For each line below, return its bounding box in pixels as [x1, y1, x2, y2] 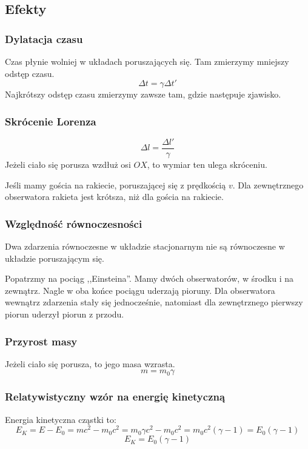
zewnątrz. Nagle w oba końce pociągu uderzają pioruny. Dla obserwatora [5, 284, 275, 296]
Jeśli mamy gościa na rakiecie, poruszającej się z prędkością [5, 178, 226, 191]
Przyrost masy [5, 333, 78, 348]
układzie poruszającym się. [5, 251, 104, 264]
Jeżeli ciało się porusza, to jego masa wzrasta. [5, 357, 175, 370]
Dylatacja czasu [5, 31, 83, 46]
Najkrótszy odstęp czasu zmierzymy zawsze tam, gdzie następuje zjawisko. [5, 88, 281, 101]
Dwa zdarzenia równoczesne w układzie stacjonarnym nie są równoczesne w [5, 240, 285, 253]
